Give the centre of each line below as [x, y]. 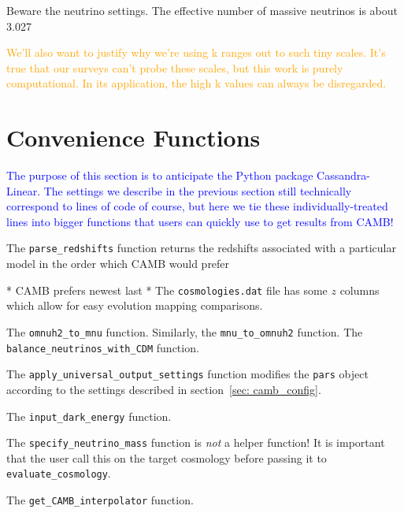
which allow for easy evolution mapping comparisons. [135, 305]
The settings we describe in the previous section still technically [198, 190]
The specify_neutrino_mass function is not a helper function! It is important [196, 442]
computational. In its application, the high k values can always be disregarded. [196, 83]
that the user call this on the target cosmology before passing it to [167, 457]
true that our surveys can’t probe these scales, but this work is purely [175, 67]
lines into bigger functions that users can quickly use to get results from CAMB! [200, 221]
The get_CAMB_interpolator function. [100, 500]
